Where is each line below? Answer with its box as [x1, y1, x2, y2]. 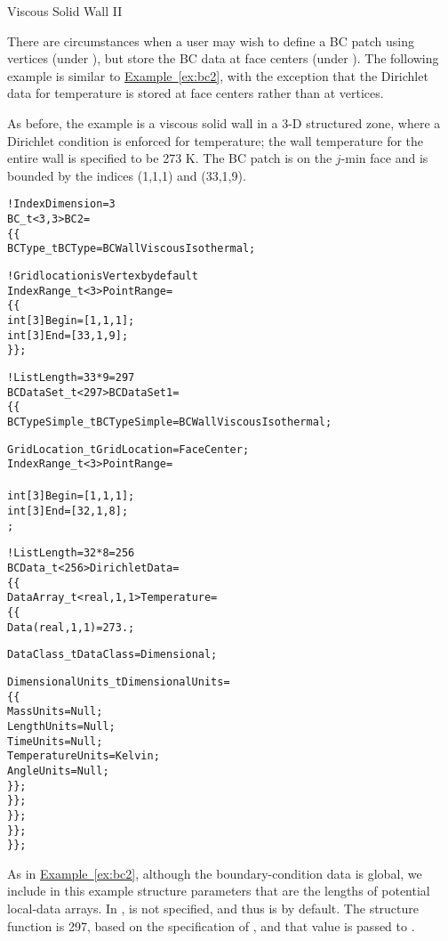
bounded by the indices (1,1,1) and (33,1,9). [7, 166, 246, 184]
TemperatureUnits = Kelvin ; [7, 750, 160, 763]
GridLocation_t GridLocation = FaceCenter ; [7, 442, 250, 456]
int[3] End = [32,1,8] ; [7, 505, 129, 518]
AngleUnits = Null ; [7, 764, 109, 777]
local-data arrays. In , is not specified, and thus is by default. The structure [7, 899, 420, 918]
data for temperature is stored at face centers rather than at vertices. [7, 84, 384, 102]
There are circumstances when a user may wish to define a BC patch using [7, 31, 414, 50]
